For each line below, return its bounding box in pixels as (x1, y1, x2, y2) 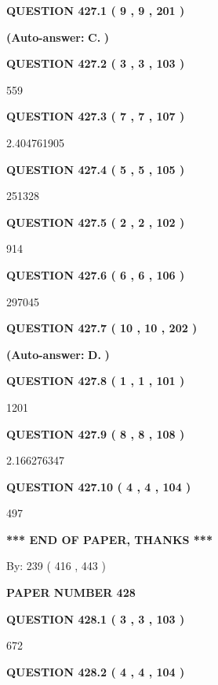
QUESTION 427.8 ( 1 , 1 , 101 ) (6, 372, 185, 389)
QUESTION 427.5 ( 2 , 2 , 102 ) (6, 213, 185, 230)
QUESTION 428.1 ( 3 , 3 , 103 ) (6, 610, 185, 627)
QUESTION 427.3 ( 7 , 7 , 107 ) (6, 108, 185, 124)
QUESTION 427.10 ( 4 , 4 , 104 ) (6, 478, 191, 494)
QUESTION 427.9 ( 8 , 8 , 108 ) (6, 425, 185, 442)
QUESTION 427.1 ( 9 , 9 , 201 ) (6, 2, 185, 18)
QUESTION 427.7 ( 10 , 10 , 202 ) (6, 320, 198, 336)
